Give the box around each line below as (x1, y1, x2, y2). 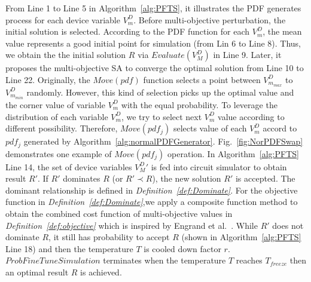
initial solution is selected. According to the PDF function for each (5, 25, 250, 38)
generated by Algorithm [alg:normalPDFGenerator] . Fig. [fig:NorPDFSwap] (23, 135, 303, 148)
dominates (63, 172, 100, 185)
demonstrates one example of (5, 147, 112, 160)
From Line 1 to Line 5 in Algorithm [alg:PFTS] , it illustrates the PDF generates (5, 2, 301, 14)
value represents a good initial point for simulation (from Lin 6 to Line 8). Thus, (5, 36, 301, 49)
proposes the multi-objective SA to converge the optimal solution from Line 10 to (5, 62, 304, 74)
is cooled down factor (144, 242, 221, 255)
